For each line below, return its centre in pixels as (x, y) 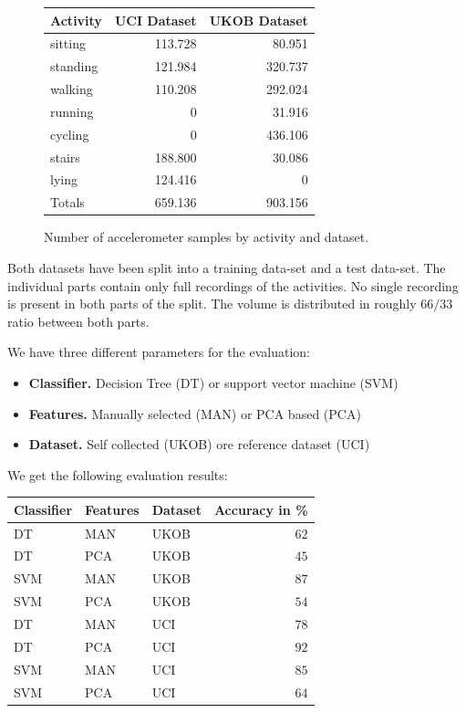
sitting (68, 43)
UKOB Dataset (259, 20)
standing (74, 66)
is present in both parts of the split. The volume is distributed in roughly (212, 304)
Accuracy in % (261, 509)
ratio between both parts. (78, 321)
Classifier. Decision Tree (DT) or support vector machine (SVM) (213, 382)
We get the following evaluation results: (118, 474)
